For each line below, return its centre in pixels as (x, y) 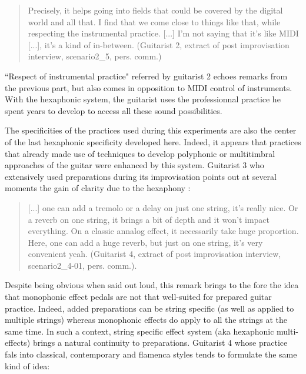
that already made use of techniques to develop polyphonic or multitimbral (140, 153)
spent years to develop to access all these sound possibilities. (114, 110)
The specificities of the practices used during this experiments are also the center (151, 130)
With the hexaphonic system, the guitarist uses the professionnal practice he (143, 99)
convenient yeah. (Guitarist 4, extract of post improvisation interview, (154, 254)
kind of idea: (27, 365)
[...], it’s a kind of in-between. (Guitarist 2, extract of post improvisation (159, 44)
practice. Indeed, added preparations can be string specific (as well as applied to (149, 308)
